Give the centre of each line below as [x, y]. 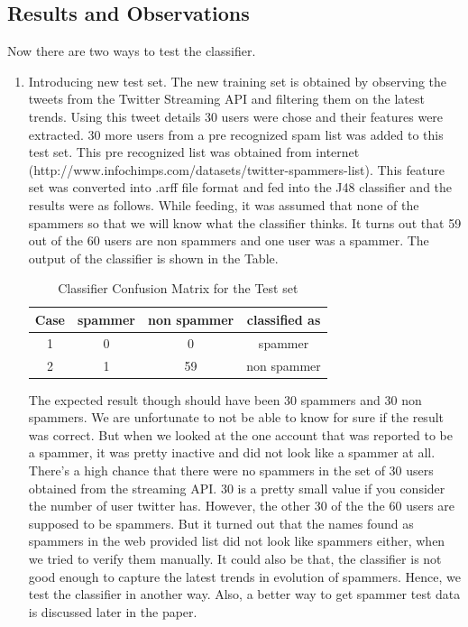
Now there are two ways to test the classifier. [132, 51]
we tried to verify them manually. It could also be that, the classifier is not [235, 559]
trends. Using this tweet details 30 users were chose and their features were [236, 116]
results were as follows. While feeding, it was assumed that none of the [224, 204]
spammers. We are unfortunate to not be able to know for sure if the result [236, 417]
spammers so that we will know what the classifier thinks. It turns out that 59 [245, 222]
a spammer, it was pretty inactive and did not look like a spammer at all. [232, 452]
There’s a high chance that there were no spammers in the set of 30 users [231, 470]
